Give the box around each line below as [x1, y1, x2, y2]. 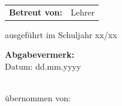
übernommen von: [5, 92, 71, 104]
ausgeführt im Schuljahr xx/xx [5, 28, 117, 40]
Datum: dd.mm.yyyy [5, 60, 81, 73]
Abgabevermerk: [5, 48, 75, 61]
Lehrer [71, 5, 95, 18]
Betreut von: [9, 5, 63, 18]
